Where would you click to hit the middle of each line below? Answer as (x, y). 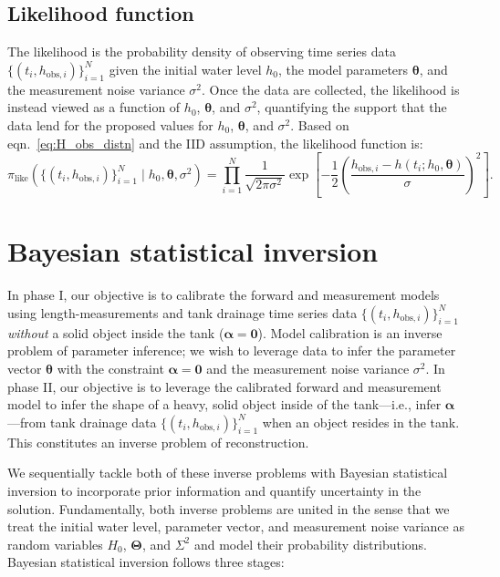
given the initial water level (185, 69)
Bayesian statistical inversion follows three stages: (146, 562)
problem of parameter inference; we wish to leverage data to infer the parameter (232, 350)
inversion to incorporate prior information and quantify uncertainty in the (214, 491)
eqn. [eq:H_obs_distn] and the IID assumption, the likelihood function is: (215, 143)
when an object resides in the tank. (361, 422)
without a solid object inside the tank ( (116, 332)
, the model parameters (344, 69)
